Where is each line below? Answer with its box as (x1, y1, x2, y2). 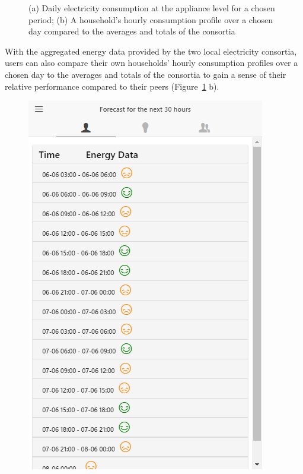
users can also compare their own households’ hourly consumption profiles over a (5, 56, 298, 69)
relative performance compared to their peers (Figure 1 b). (5, 80, 219, 92)
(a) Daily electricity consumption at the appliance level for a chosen (28, 2, 275, 14)
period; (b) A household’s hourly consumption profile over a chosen (28, 13, 273, 26)
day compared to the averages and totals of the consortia (28, 25, 235, 37)
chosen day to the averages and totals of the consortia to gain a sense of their (5, 68, 286, 80)
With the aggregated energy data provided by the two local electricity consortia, (5, 45, 297, 57)
